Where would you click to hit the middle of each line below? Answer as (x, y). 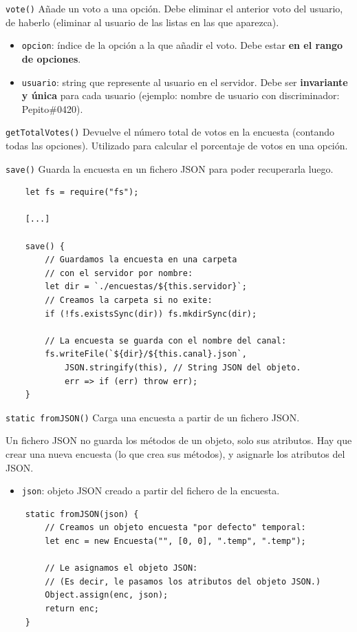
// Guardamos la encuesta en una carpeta (141, 260)
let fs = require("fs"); (82, 192)
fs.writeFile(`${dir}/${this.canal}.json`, (146, 354)
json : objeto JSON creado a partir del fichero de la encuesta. (151, 491)
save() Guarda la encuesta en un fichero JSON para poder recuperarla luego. (170, 168)
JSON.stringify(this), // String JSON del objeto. (183, 367)
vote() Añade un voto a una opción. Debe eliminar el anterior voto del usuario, (174, 8)
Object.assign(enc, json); (107, 595)
